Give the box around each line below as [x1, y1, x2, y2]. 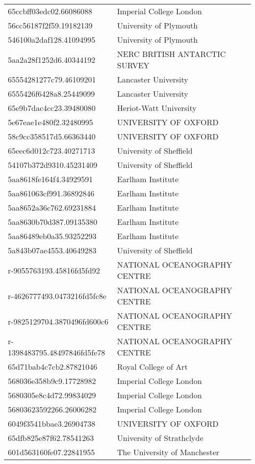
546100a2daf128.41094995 [8, 34, 96, 45]
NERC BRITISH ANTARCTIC [117, 48, 226, 59]
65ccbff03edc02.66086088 [8, 5, 92, 17]
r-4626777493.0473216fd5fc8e [8, 290, 106, 301]
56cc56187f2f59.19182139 [8, 20, 93, 31]
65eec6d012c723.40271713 [8, 145, 95, 156]
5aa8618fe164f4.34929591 [8, 173, 93, 185]
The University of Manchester [117, 446, 220, 458]
